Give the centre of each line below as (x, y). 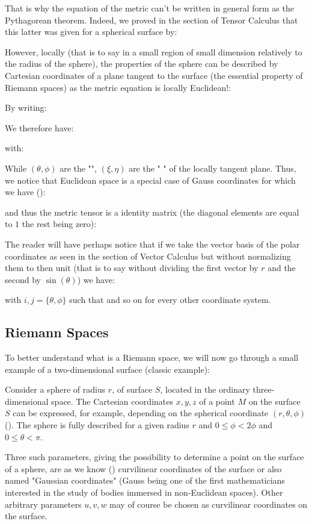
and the (282, 268)
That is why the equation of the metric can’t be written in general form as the (149, 8)
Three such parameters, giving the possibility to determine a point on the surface (154, 457)
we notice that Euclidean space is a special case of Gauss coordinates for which (150, 180)
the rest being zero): (59, 224)
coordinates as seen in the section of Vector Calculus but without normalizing (148, 256)
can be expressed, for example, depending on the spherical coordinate (141, 413)
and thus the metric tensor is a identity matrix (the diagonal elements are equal (152, 212)
